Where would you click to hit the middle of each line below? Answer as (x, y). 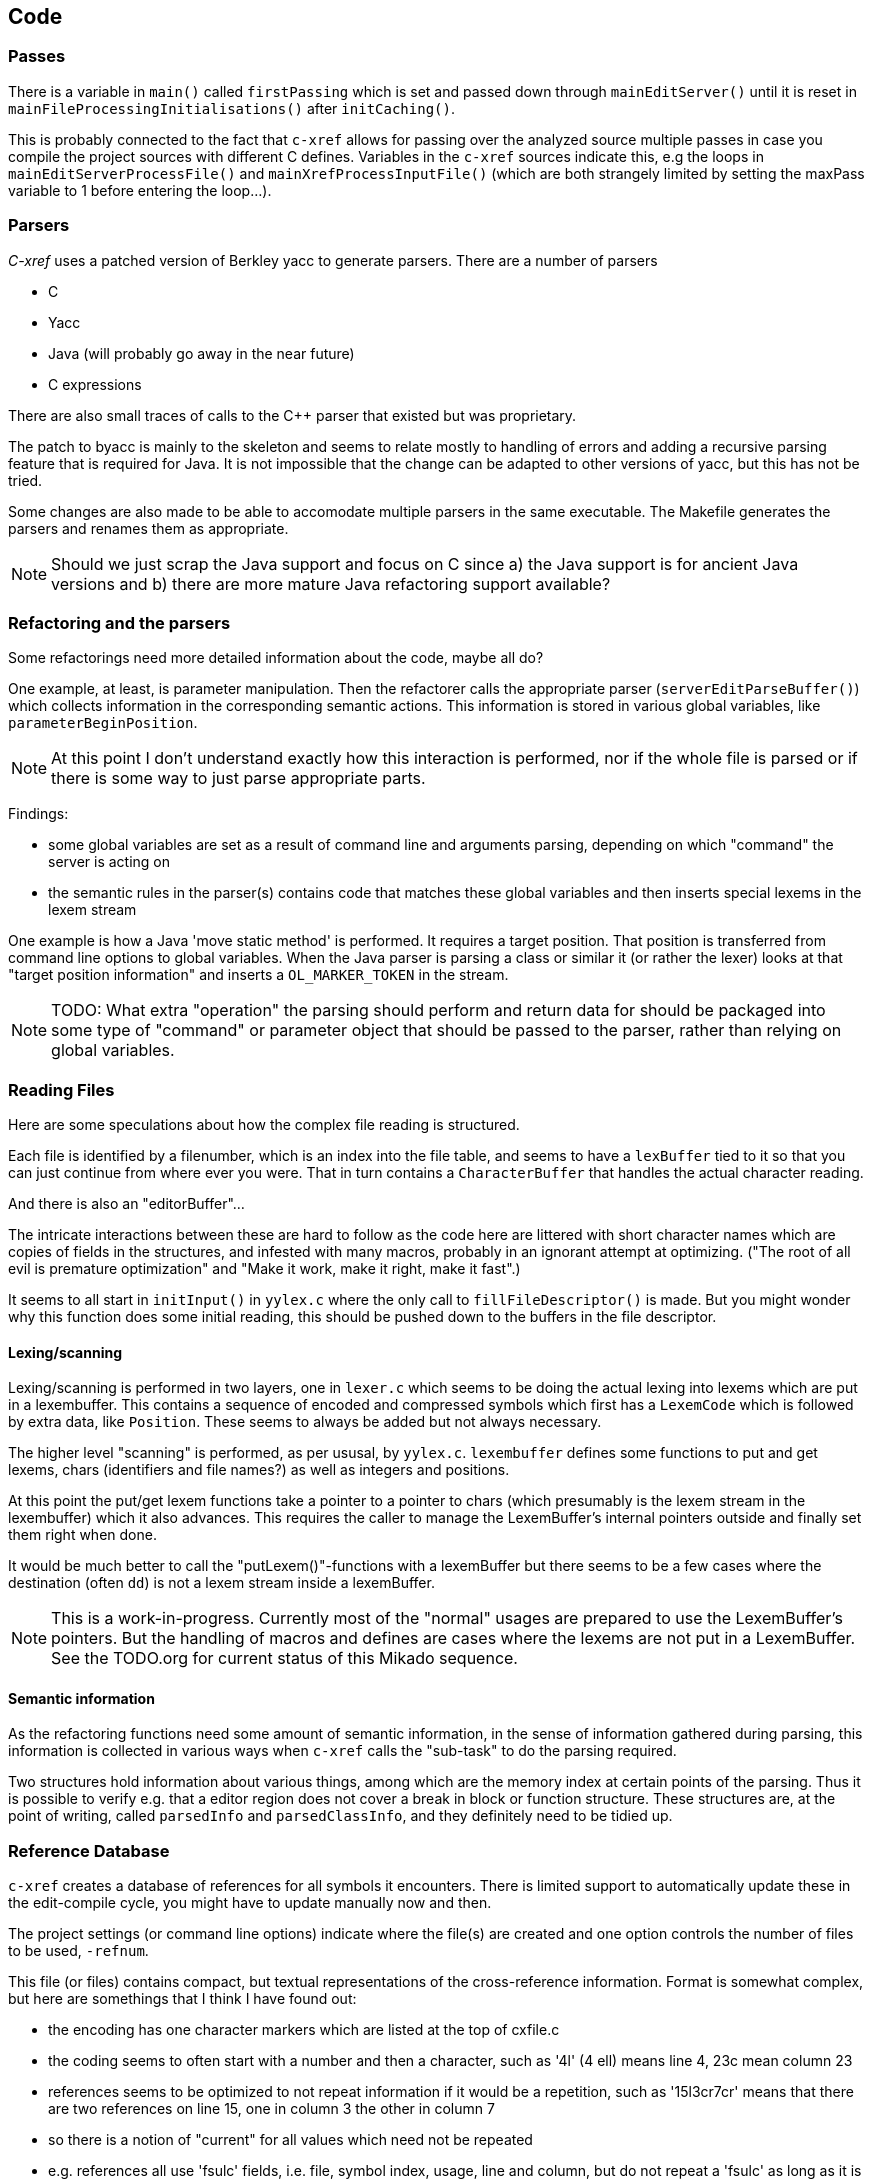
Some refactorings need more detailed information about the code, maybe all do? (276, 658)
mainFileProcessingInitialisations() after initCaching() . (231, 108)
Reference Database (89, 1850)
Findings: (38, 814)
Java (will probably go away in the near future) (201, 353)
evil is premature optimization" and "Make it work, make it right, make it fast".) (264, 1269)
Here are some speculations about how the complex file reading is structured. (264, 1125)
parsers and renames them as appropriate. (148, 528)
